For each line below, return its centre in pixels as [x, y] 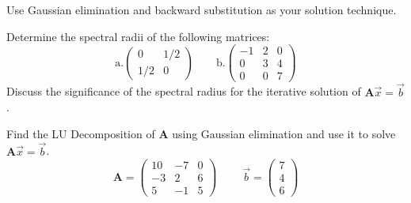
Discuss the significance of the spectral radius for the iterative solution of [184, 91]
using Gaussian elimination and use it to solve [284, 133]
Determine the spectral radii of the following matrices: [138, 36]
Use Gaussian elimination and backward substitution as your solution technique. [202, 9]
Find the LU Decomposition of [81, 133]
